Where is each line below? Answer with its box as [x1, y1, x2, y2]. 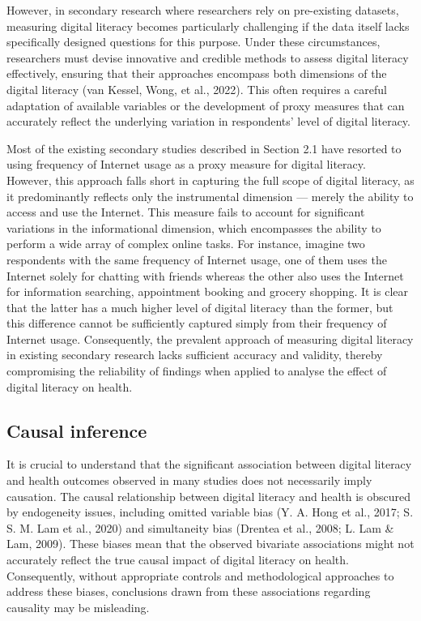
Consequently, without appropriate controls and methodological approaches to [6, 567, 394, 584]
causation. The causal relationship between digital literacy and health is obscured [6, 487, 411, 504]
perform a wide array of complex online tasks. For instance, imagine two [6, 235, 365, 252]
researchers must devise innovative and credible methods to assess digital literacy [6, 49, 409, 66]
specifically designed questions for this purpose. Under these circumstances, [6, 33, 381, 50]
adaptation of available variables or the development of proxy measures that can [6, 96, 405, 113]
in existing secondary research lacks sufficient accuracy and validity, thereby [6, 346, 383, 363]
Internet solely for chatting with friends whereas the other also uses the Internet [6, 267, 404, 284]
